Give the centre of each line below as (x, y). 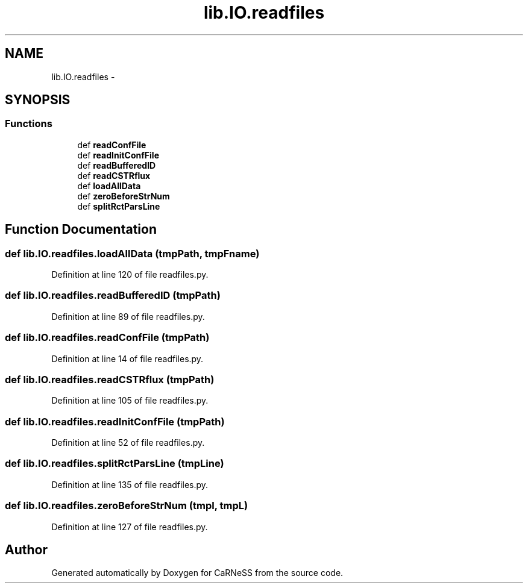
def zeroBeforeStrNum (124, 196)
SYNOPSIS (38, 100)
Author (26, 549)
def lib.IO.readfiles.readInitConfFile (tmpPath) (115, 421)
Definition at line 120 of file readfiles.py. (130, 275)
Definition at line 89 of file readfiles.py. (128, 316)
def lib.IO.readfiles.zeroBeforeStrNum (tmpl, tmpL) (127, 506)
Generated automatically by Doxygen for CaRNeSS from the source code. (197, 573)
